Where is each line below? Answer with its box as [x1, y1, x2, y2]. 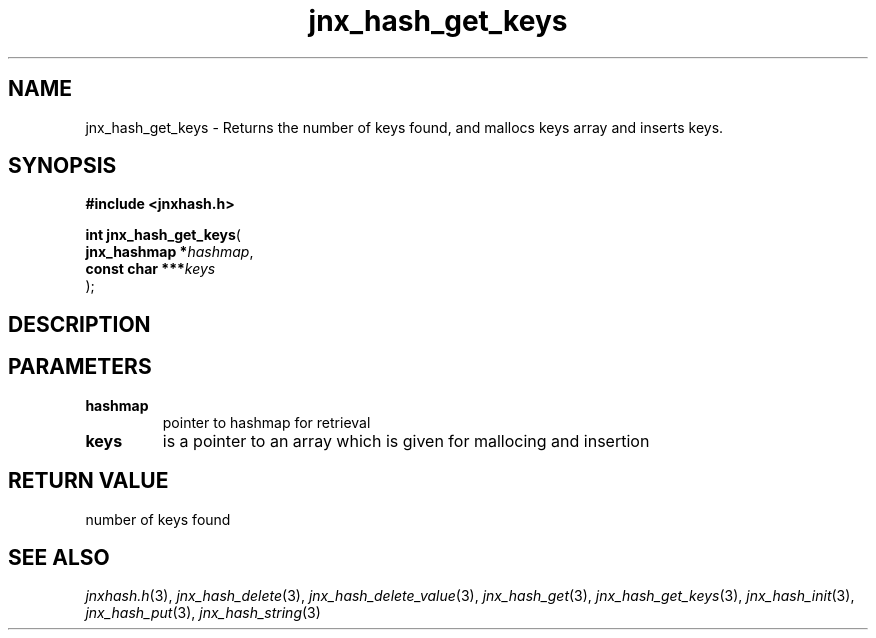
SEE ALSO [8, 544, 110, 570]
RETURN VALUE [8, 468, 169, 494]
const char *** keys [85, 260, 216, 278]
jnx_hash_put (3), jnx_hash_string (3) [85, 604, 321, 622]
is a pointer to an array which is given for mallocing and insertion [162, 430, 650, 451]
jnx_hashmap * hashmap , [85, 243, 254, 261]
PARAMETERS [8, 354, 152, 380]
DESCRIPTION [8, 311, 151, 337]
